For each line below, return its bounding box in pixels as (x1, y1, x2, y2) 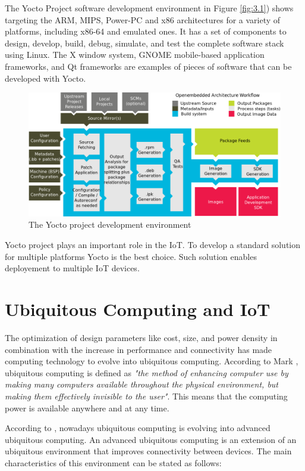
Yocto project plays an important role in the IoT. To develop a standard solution (5, 238, 301, 251)
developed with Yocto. (5, 72, 86, 84)
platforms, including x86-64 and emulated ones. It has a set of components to (5, 25, 287, 38)
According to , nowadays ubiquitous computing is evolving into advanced (5, 422, 271, 434)
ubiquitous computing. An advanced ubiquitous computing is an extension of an (5, 433, 297, 445)
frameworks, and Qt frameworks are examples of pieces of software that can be (5, 60, 292, 72)
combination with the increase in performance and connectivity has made (5, 343, 272, 355)
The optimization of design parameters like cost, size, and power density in (5, 331, 278, 343)
